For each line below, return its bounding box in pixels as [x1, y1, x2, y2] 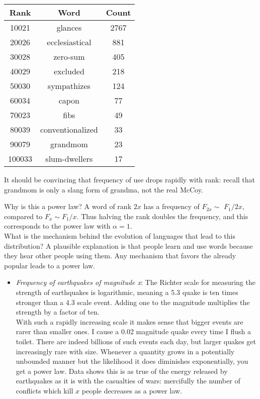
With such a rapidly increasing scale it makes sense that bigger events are [16, 316, 243, 327]
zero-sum [53, 51, 85, 62]
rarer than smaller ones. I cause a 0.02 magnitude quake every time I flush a [16, 326, 251, 337]
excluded [53, 65, 84, 77]
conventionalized [40, 124, 98, 135]
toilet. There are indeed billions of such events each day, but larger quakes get [16, 336, 256, 346]
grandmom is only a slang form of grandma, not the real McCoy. [4, 184, 203, 194]
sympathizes [47, 80, 91, 91]
